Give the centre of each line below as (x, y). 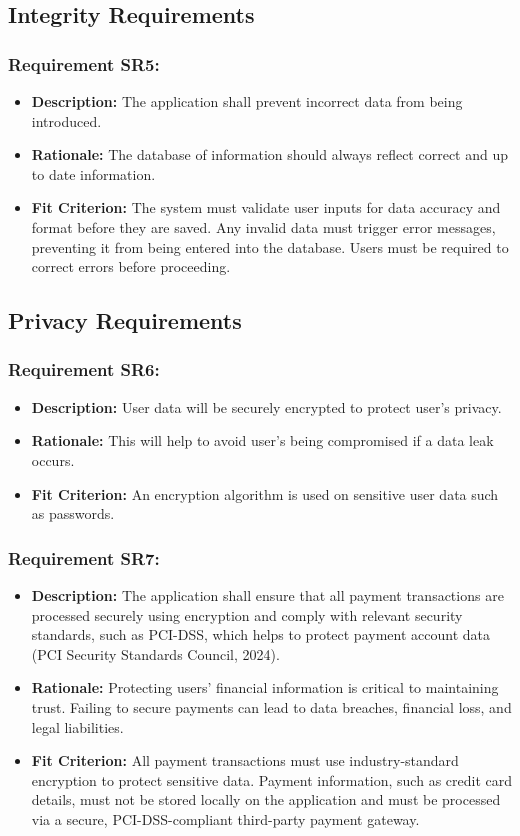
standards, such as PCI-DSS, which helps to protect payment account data (260, 634)
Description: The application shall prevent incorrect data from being (247, 101)
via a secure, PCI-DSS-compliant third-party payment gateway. (225, 818)
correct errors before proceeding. (131, 266)
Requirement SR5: (84, 63)
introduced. (66, 120)
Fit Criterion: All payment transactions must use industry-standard (245, 760)
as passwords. (73, 513)
